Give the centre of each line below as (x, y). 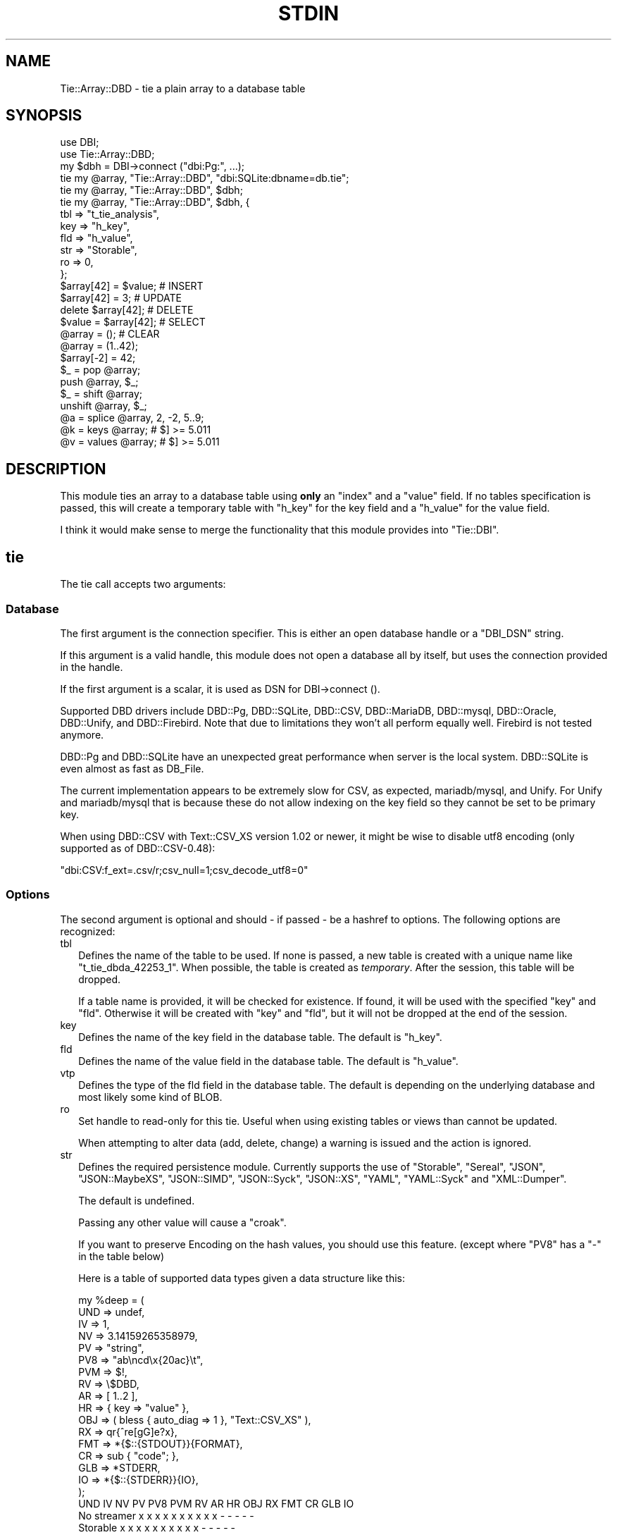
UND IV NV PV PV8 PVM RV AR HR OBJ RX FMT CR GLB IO (216, 1503)
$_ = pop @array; (100, 370)
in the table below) (121, 1256)
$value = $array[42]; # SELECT (133, 322)
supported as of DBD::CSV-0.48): (138, 848)
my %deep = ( (111, 1300)
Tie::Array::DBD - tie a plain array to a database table (183, 88)
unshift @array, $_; (104, 406)
